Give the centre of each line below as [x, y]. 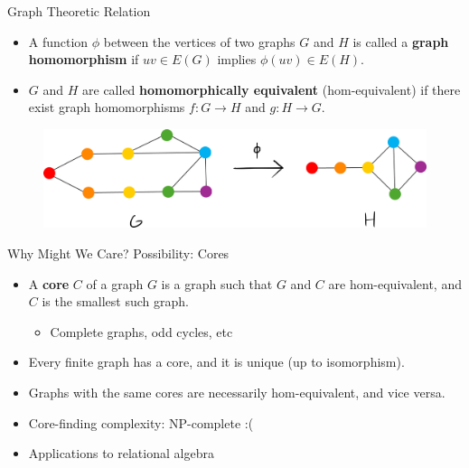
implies [237, 59]
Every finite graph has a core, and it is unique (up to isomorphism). [216, 362]
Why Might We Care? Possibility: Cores [118, 253]
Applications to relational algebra [121, 453]
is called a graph [401, 41]
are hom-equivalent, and [395, 283]
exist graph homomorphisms [107, 107]
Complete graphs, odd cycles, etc [141, 331]
